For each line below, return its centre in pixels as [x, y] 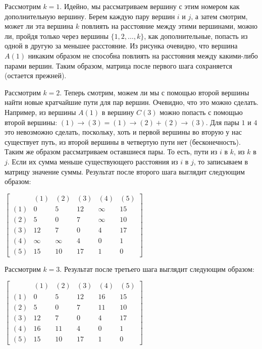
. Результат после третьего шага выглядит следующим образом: [157, 269]
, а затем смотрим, [219, 16]
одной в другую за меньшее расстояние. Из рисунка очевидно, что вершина [121, 46]
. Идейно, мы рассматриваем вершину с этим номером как [150, 6]
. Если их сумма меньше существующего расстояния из [93, 161]
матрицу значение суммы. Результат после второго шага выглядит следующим [125, 171]
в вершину [118, 112]
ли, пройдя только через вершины [57, 36]
